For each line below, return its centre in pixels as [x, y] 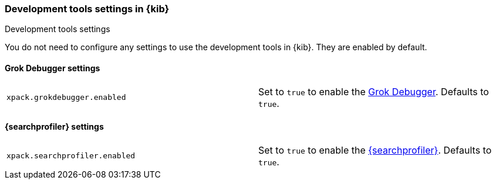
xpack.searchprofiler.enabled [71, 156]
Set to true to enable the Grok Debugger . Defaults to [374, 91]
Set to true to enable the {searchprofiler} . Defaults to [375, 150]
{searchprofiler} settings [54, 127]
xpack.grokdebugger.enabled [66, 98]
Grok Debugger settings [53, 68]
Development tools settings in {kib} [87, 9]
